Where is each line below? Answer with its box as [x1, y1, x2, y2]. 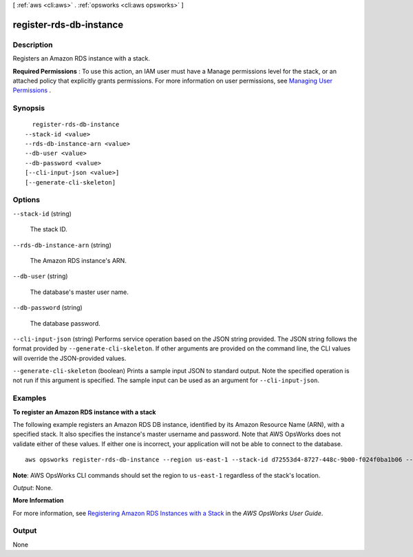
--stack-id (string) [12, 209, 72, 218]
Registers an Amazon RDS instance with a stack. [12, 54, 151, 63]
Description [12, 40, 53, 50]
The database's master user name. [30, 288, 129, 296]
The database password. [30, 319, 101, 327]
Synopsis [12, 103, 45, 113]
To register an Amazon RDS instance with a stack [12, 408, 156, 416]
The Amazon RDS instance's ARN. [30, 256, 127, 264]
